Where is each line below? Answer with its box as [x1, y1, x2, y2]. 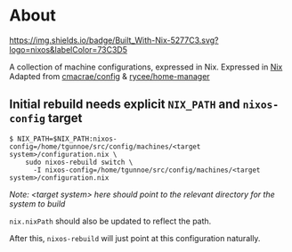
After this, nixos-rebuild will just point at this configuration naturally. [9, 232, 261, 243]
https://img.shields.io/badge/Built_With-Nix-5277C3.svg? [9, 35, 220, 45]
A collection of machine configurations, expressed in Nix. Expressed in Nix [9, 61, 283, 72]
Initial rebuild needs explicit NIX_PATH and [9, 97, 240, 112]
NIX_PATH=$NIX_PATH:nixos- [17, 134, 118, 143]
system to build [9, 198, 66, 209]
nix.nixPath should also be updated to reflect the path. [9, 215, 212, 226]
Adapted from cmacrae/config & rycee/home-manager [9, 70, 211, 81]
